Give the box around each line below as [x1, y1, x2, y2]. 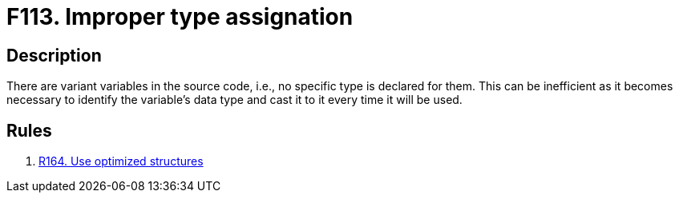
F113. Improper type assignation [6, 3, 354, 30]
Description [6, 45, 102, 66]
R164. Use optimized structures [38, 154, 204, 169]
